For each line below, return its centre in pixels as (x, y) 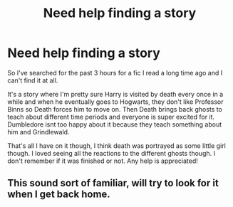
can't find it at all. (33, 80)
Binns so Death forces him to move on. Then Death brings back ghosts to (115, 109)
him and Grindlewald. (38, 132)
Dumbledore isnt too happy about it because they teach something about (115, 124)
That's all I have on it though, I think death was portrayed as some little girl (116, 145)
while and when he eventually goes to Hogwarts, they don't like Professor (115, 102)
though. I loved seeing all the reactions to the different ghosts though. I (112, 153)
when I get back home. (59, 195)
